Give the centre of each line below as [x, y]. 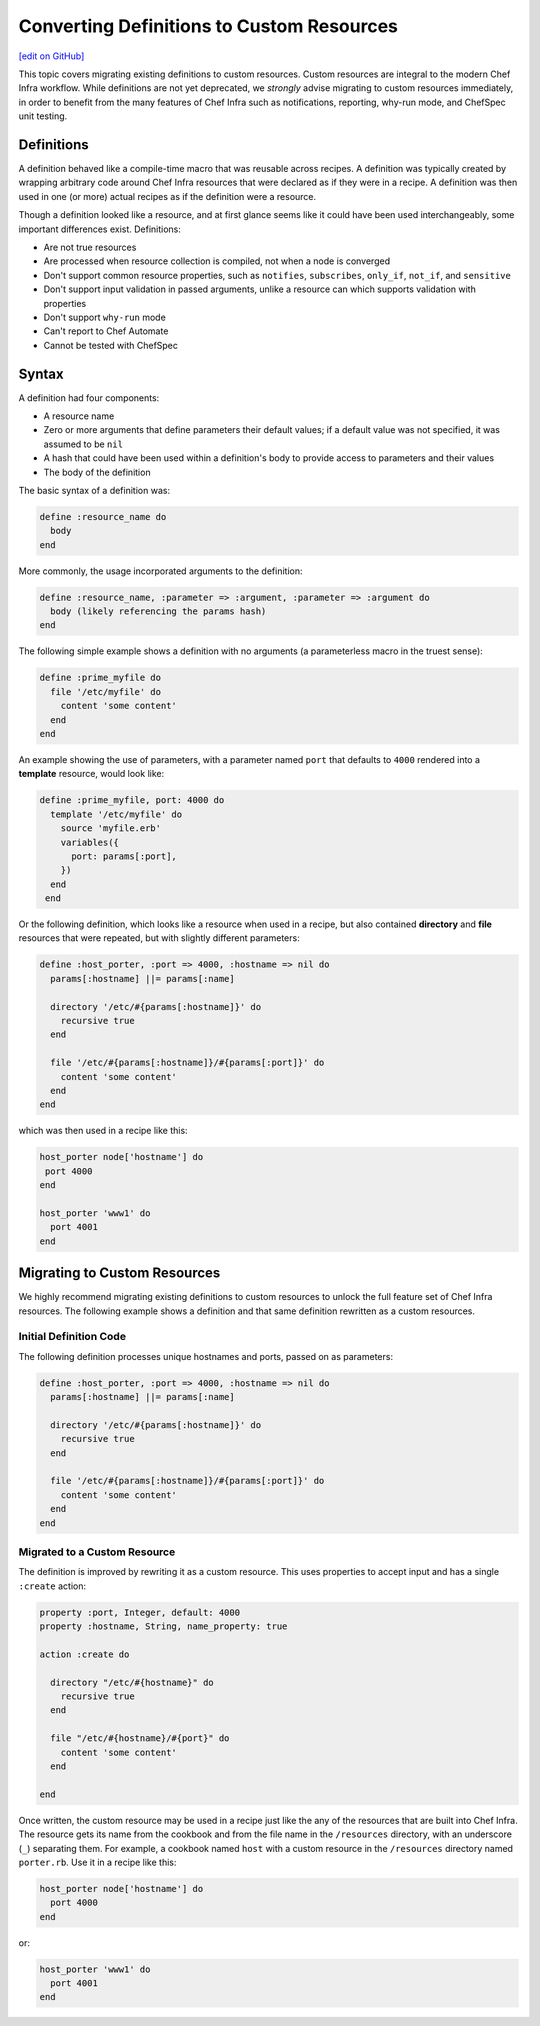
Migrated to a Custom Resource [97, 1552]
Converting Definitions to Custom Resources [208, 26]
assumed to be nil [83, 444]
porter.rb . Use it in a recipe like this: [97, 1862]
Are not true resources [90, 247]
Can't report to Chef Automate [106, 331]
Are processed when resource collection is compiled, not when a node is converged [216, 261]
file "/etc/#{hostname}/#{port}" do [140, 1738]
